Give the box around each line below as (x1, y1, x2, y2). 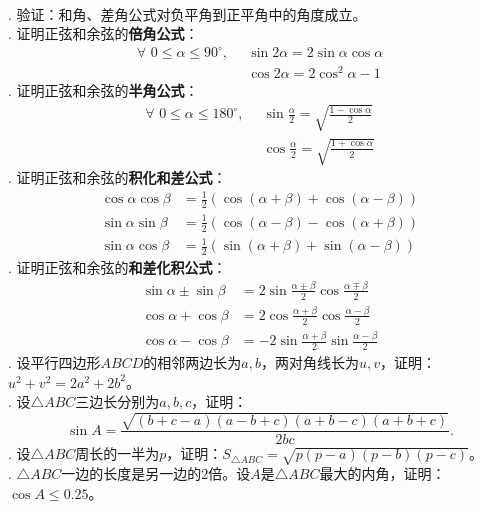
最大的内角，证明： (319, 463, 446, 484)
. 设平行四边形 (8, 352, 101, 372)
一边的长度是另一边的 (61, 463, 202, 484)
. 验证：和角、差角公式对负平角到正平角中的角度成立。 (8, 3, 367, 24)
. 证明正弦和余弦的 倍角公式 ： (8, 23, 199, 44)
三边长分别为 (75, 391, 160, 412)
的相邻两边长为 (143, 352, 242, 372)
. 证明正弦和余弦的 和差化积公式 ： (8, 256, 227, 277)
